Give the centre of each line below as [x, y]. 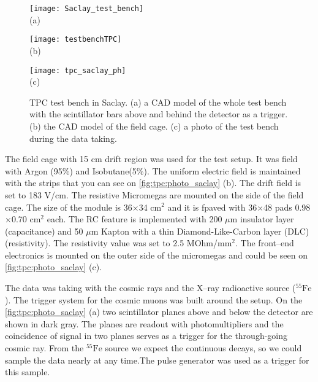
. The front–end [265, 243]
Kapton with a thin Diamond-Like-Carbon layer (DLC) [205, 231]
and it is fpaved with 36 [212, 207]
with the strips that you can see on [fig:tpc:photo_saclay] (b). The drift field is [153, 183]
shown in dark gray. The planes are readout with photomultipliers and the [144, 323]
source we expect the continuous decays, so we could [203, 348]
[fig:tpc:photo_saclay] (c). [53, 267]
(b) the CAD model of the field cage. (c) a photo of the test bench [154, 126]
